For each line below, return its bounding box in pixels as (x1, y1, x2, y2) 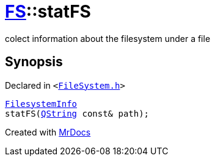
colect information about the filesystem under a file (5, 33, 211, 44)
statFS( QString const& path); (5, 108, 150, 118)
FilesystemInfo (5, 98, 78, 109)
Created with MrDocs (5, 126, 91, 137)
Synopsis (5, 54, 63, 70)
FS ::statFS (5, 1, 91, 22)
